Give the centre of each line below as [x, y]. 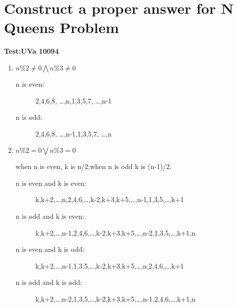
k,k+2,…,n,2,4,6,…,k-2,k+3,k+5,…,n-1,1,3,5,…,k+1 [110, 199]
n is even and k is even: [51, 183]
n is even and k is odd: [50, 249]
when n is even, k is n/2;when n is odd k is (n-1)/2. [94, 166]
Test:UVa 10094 [31, 51]
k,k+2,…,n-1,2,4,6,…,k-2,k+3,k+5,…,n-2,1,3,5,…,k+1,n [115, 232]
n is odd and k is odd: [49, 282]
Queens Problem [61, 27]
